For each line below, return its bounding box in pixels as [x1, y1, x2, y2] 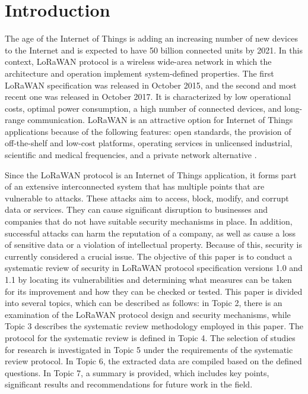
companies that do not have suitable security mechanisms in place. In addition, [5, 215, 293, 228]
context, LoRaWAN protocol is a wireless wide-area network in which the [5, 55, 272, 68]
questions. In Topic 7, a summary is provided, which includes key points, [5, 366, 269, 379]
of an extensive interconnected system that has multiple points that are [5, 180, 265, 193]
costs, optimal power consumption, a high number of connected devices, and [5, 102, 282, 114]
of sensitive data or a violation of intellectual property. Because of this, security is [5, 238, 302, 251]
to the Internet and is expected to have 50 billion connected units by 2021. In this [5, 43, 303, 56]
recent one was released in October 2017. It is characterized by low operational [5, 90, 291, 103]
